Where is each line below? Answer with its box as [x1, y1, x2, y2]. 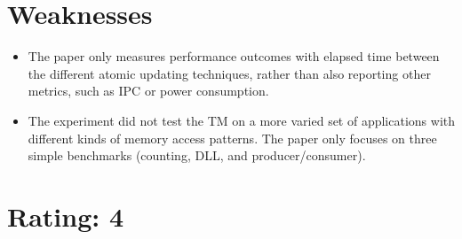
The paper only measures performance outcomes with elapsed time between [28, 47, 440, 66]
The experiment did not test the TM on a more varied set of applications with [28, 111, 456, 129]
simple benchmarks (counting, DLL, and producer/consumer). [28, 146, 366, 165]
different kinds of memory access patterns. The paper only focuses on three [28, 128, 437, 147]
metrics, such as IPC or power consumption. [28, 81, 269, 100]
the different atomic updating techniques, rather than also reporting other [28, 64, 431, 82]
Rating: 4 [7, 197, 124, 234]
